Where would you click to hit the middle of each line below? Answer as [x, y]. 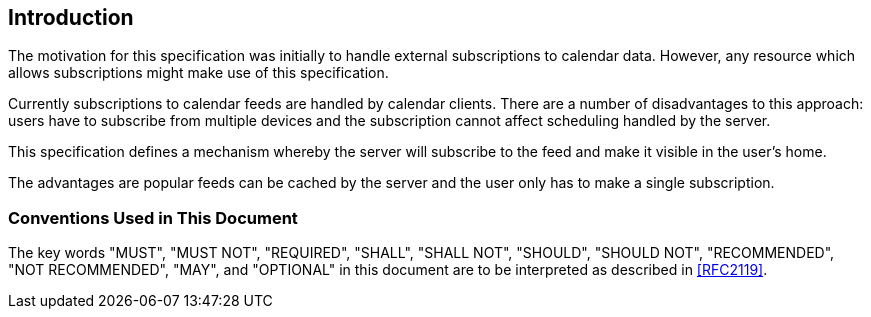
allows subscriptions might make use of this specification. [198, 73]
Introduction [71, 17]
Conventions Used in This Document [153, 217]
